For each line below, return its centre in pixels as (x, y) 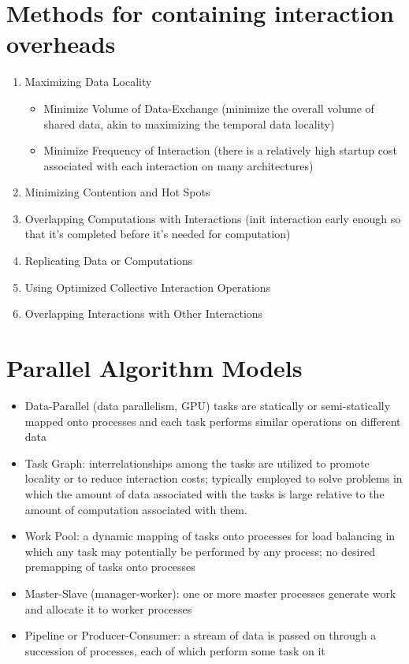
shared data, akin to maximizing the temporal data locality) (189, 123)
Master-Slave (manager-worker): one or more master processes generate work (210, 593)
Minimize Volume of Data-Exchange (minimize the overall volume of (209, 108)
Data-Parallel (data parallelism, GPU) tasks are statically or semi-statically (208, 405)
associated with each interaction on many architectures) (178, 165)
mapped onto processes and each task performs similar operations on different (213, 421)
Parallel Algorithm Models (154, 368)
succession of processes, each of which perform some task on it (175, 650)
